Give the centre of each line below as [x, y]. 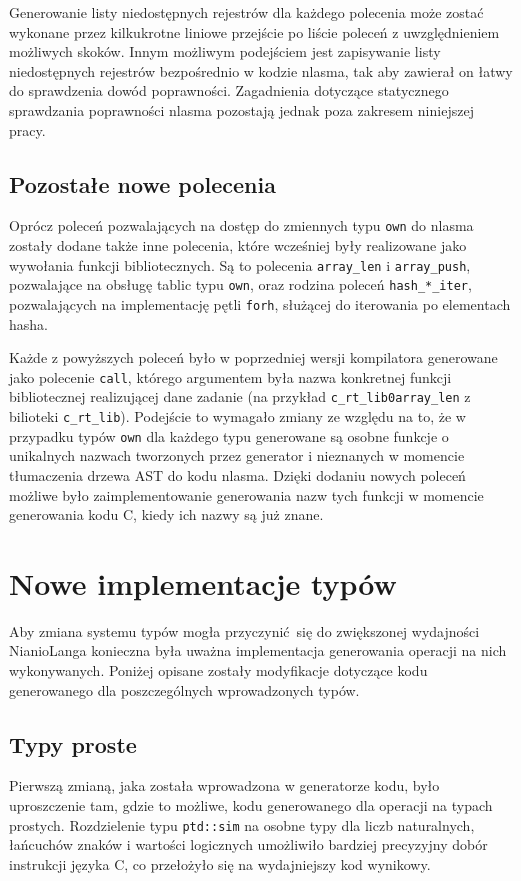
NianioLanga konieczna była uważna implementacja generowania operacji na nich [258, 650]
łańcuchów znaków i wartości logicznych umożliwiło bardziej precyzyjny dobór [248, 844]
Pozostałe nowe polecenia [142, 183]
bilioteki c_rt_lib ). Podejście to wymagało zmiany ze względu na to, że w [237, 416]
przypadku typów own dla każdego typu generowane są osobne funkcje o [229, 435]
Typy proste [73, 743]
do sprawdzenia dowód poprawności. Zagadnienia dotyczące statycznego [229, 90]
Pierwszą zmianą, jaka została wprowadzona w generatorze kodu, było [224, 785]
